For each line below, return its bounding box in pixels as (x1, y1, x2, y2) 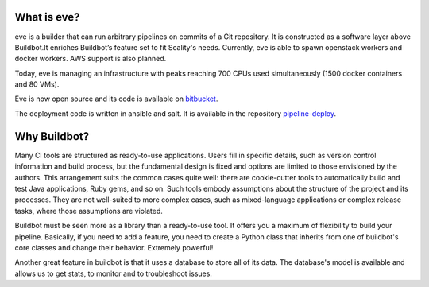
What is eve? (14, 10, 80, 24)
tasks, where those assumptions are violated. (14, 206, 163, 215)
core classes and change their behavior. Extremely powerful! (14, 242, 214, 252)
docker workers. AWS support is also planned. (14, 54, 167, 64)
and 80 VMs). (14, 80, 60, 89)
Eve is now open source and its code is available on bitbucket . (14, 94, 218, 103)
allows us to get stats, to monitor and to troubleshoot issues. (14, 269, 212, 278)
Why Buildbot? (14, 130, 90, 143)
